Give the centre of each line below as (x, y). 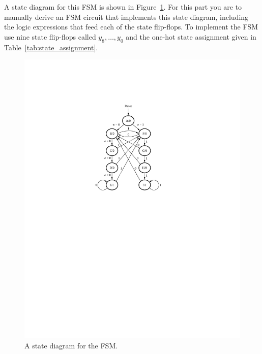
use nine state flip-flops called (50, 36)
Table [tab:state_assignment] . (51, 47)
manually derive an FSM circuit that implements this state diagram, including (126, 17)
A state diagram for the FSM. (71, 345)
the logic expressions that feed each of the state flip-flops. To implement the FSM (131, 27)
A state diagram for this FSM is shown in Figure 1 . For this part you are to (123, 7)
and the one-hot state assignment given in (191, 36)
